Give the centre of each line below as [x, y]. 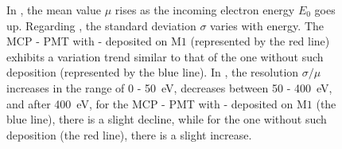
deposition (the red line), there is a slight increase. [129, 134]
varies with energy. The [267, 25]
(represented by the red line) [260, 41]
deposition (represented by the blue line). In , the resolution [153, 72]
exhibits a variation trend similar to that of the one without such [165, 56]
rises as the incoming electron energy [205, 10]
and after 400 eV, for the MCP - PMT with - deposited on [150, 103]
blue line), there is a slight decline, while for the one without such [167, 119]
